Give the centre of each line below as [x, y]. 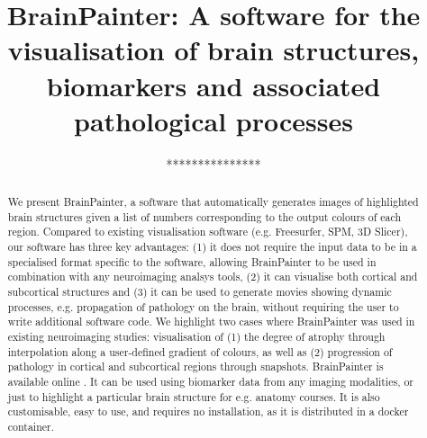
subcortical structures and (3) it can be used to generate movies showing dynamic [200, 292]
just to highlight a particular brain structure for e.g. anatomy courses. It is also [194, 396]
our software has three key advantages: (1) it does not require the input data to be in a [212, 247]
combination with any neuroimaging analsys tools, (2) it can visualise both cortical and [213, 277]
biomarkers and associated [213, 85]
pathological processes [213, 120]
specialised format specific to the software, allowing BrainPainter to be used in [192, 261]
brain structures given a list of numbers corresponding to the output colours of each [204, 216]
